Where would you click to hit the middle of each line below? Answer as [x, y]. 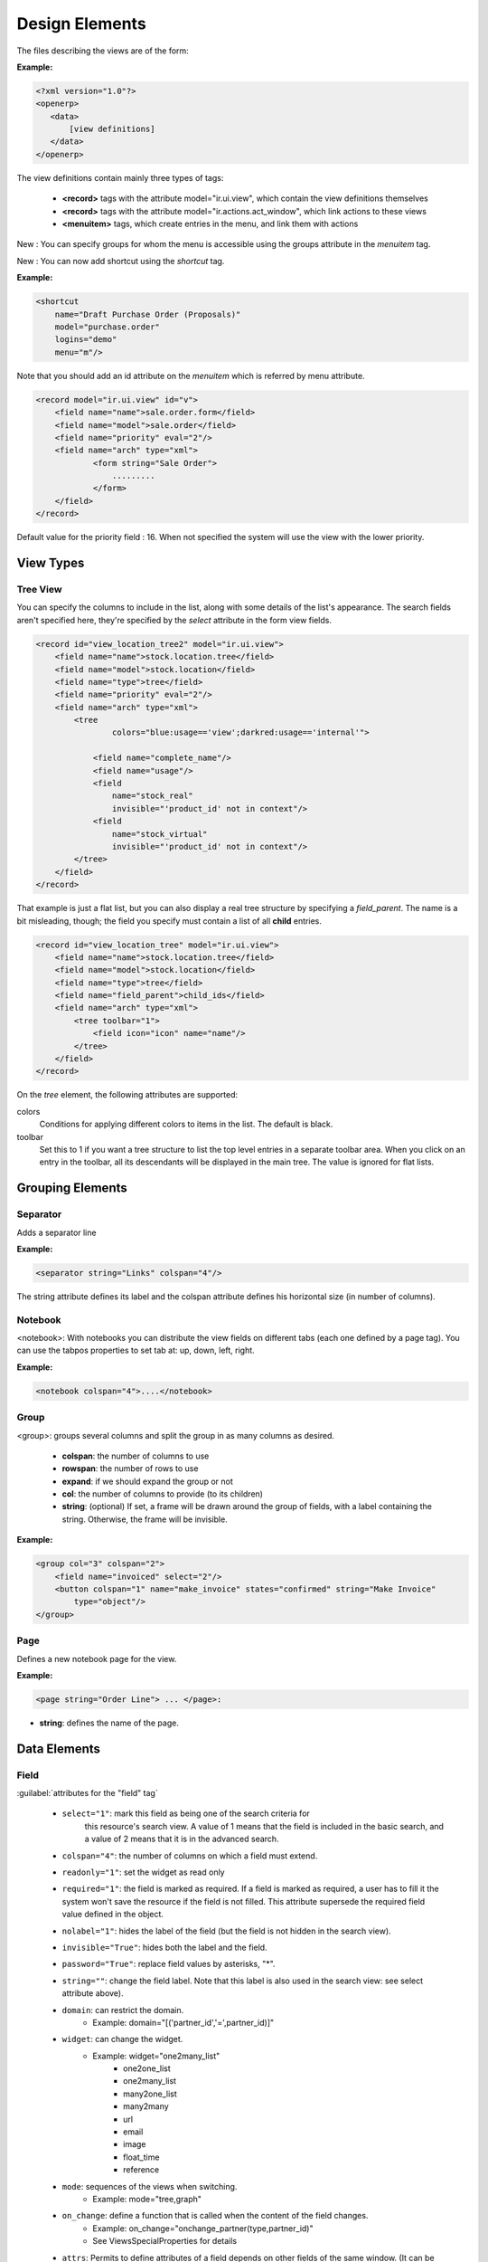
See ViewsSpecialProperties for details [165, 2241]
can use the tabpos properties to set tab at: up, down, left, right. [136, 1350]
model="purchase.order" [107, 327]
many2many [146, 2106]
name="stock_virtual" [160, 834]
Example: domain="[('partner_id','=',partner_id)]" [183, 2022]
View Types [51, 563]
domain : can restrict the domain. [123, 2010]
